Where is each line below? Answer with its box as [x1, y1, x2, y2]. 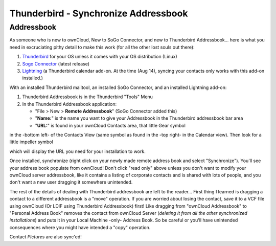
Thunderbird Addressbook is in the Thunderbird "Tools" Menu [22, 94, 153, 100]
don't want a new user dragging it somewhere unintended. [9, 179, 133, 185]
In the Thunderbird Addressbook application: [22, 101, 117, 107]
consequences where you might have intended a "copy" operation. [9, 224, 151, 230]
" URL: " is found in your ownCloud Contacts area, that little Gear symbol [35, 122, 186, 128]
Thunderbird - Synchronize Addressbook [9, 8, 188, 19]
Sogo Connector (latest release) [22, 60, 89, 66]
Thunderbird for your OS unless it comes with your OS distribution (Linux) [22, 54, 177, 60]
